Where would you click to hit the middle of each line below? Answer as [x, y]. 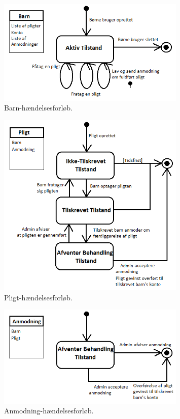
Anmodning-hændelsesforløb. [49, 411]
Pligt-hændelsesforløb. [38, 297]
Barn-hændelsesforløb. [39, 108]
